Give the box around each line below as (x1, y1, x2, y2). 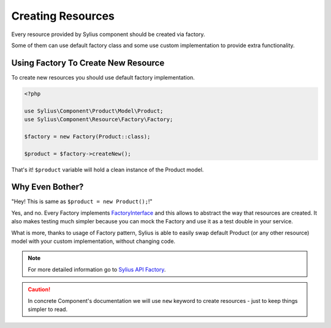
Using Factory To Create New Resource (11, 58, 165, 68)
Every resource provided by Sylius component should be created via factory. (11, 31, 205, 38)
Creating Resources (11, 9, 115, 23)
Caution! (28, 286, 51, 293)
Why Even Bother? (11, 182, 84, 192)
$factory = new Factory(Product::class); (24, 133, 151, 140)
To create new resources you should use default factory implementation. (11, 73, 196, 81)
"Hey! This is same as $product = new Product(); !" (11, 198, 153, 205)
